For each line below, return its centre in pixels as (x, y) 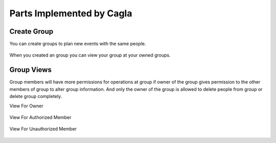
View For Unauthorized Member (43, 129)
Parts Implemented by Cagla (71, 13)
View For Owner (26, 106)
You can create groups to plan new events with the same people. (78, 44)
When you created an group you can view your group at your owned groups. (90, 55)
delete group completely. (36, 97)
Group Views (31, 70)
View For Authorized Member (40, 117)
